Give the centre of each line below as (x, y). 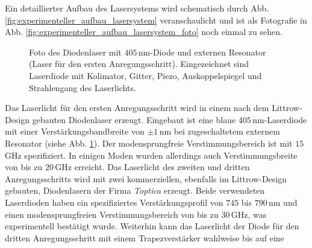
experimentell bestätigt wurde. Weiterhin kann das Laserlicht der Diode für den (152, 226)
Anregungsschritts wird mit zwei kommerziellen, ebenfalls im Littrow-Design (146, 178)
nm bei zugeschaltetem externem (220, 131)
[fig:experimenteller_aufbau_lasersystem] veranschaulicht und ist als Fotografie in (156, 20)
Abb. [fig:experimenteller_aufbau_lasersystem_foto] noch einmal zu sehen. (144, 32)
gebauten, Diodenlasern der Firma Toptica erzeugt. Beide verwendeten (135, 190)
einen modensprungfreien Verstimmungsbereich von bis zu (112, 214)
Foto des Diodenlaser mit (75, 52)
